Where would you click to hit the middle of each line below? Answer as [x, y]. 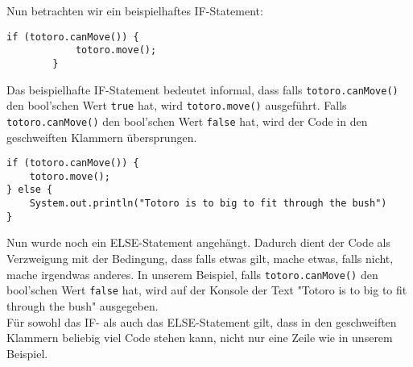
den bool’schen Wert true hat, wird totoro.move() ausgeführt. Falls [177, 105]
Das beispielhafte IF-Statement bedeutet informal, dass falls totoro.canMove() [202, 89]
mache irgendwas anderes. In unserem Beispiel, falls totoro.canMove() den [192, 274]
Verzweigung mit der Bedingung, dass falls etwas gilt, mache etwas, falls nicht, [200, 258]
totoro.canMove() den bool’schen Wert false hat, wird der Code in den [187, 121]
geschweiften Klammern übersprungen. [102, 137]
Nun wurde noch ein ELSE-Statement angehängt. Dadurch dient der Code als [199, 242]
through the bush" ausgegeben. [83, 305]
